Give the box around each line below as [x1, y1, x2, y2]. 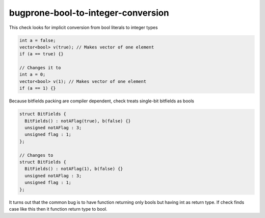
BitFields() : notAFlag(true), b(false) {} [25, 118, 131, 123]
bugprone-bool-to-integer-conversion [9, 7, 169, 18]
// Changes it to [19, 65, 61, 71]
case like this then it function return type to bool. [9, 206, 107, 212]
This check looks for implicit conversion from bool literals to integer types [9, 24, 158, 30]
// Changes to [19, 152, 53, 158]
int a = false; [19, 37, 56, 43]
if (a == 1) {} [19, 86, 56, 91]
